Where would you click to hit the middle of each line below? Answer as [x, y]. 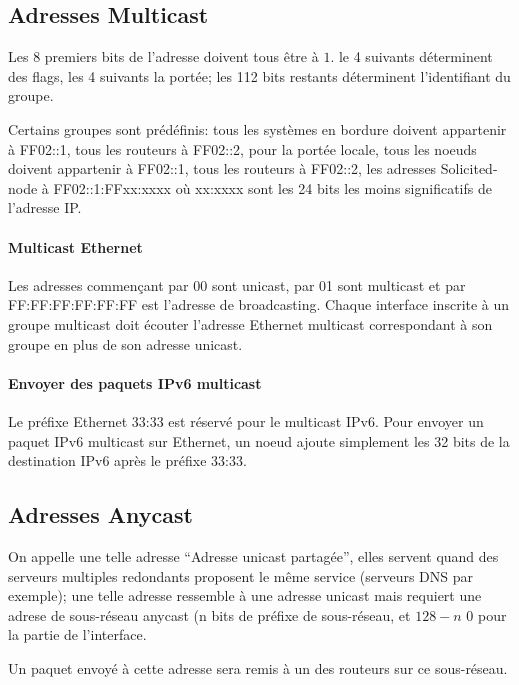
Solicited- [469, 168]
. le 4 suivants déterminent [411, 56]
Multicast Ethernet [75, 246]
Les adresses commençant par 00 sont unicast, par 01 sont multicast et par [237, 284]
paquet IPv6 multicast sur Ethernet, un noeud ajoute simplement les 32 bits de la [259, 440]
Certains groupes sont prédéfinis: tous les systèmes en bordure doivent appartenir [257, 128]
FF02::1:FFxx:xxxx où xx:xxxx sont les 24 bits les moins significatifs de [272, 187]
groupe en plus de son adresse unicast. [125, 343]
